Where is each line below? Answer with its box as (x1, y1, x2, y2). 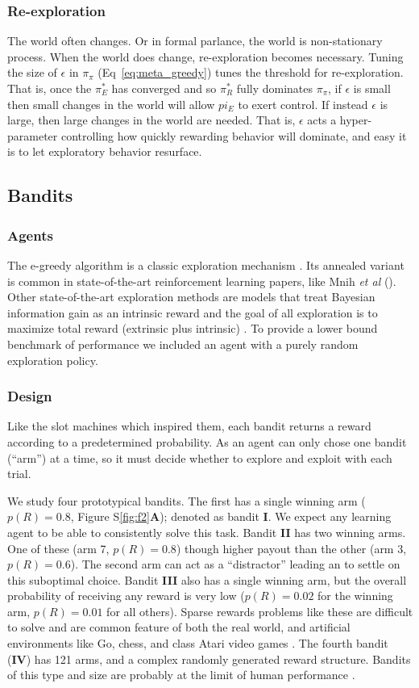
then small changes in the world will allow (7, 95, 215, 112)
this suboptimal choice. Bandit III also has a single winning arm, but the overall (7, 571, 407, 588)
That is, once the (7, 80, 92, 96)
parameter (7, 127, 58, 144)
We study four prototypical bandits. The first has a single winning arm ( (7, 492, 366, 509)
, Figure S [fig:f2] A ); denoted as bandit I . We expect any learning (70, 508, 392, 525)
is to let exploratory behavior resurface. (7, 143, 202, 160)
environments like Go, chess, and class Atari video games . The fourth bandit (7, 635, 388, 652)
